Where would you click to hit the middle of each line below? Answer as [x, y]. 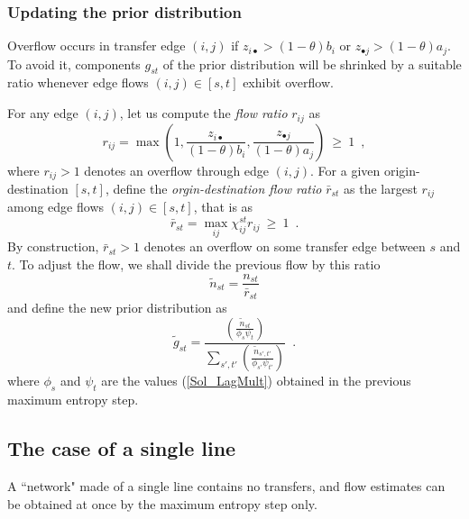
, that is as [223, 207]
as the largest [381, 188]
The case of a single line [122, 448]
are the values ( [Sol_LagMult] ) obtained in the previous [256, 381]
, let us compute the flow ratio [203, 113]
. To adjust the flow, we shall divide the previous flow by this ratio [196, 264]
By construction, [53, 246]
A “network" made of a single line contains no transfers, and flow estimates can [226, 486]
